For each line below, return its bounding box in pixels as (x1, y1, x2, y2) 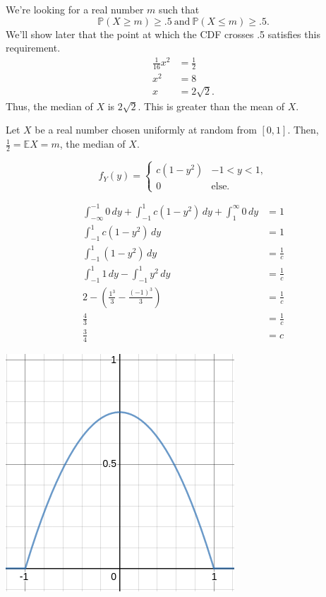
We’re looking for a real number (6, 2, 144, 16)
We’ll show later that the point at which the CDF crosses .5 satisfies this (6, 26, 320, 41)
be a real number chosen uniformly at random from (35, 122, 257, 137)
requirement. (6, 40, 61, 55)
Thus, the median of (6, 98, 93, 113)
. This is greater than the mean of (138, 98, 285, 113)
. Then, (287, 122, 319, 137)
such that (159, 2, 200, 16)
